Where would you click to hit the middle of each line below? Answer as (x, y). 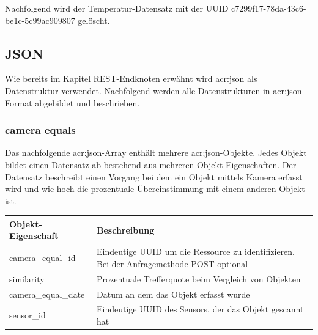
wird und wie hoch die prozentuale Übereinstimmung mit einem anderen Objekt (155, 189)
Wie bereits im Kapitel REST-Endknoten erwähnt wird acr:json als (131, 79)
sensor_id (28, 315)
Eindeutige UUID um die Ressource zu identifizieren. (196, 252)
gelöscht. (94, 20)
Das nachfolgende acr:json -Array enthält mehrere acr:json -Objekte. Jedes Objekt (156, 153)
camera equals (40, 130)
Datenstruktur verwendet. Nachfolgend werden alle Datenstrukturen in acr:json (153, 90)
